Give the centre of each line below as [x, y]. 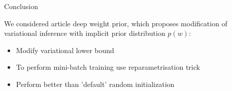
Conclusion [21, 6]
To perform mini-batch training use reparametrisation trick [108, 67]
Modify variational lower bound [65, 50]
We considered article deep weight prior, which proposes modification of [116, 23]
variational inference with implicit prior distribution [85, 33]
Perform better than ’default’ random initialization [95, 84]
